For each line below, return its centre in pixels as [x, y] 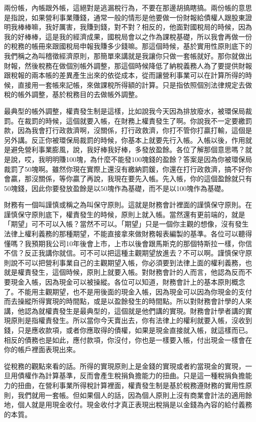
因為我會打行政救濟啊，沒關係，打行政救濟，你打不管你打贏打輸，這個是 [135, 130]
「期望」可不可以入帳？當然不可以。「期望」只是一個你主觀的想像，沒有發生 [126, 224]
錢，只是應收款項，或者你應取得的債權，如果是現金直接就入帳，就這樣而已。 [128, 330]
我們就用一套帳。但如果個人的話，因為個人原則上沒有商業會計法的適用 [131, 395]
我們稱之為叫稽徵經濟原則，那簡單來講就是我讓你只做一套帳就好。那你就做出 [128, 55]
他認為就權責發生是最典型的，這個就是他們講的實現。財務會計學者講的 [131, 310]
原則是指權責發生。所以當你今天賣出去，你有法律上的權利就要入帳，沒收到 [131, 320]
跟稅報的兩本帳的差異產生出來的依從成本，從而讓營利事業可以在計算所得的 [125, 75]
